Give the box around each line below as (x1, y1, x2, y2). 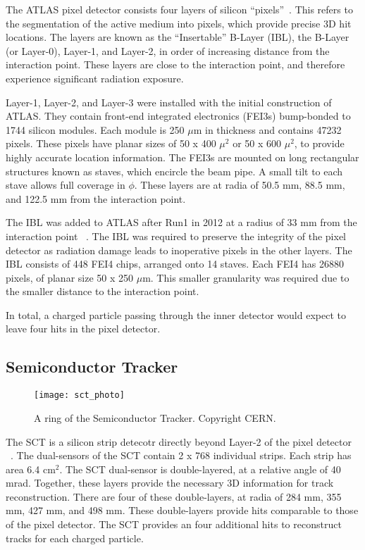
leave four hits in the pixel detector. (6, 321, 161, 336)
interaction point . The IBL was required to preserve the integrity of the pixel (6, 228, 346, 243)
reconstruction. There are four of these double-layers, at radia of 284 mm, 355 (6, 489, 342, 504)
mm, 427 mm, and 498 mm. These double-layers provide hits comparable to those (6, 503, 359, 518)
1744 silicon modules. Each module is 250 (6, 122, 185, 137)
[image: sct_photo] (34, 390, 125, 401)
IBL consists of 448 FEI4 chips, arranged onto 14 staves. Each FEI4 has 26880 (6, 256, 344, 271)
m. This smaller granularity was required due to (142, 270, 349, 285)
